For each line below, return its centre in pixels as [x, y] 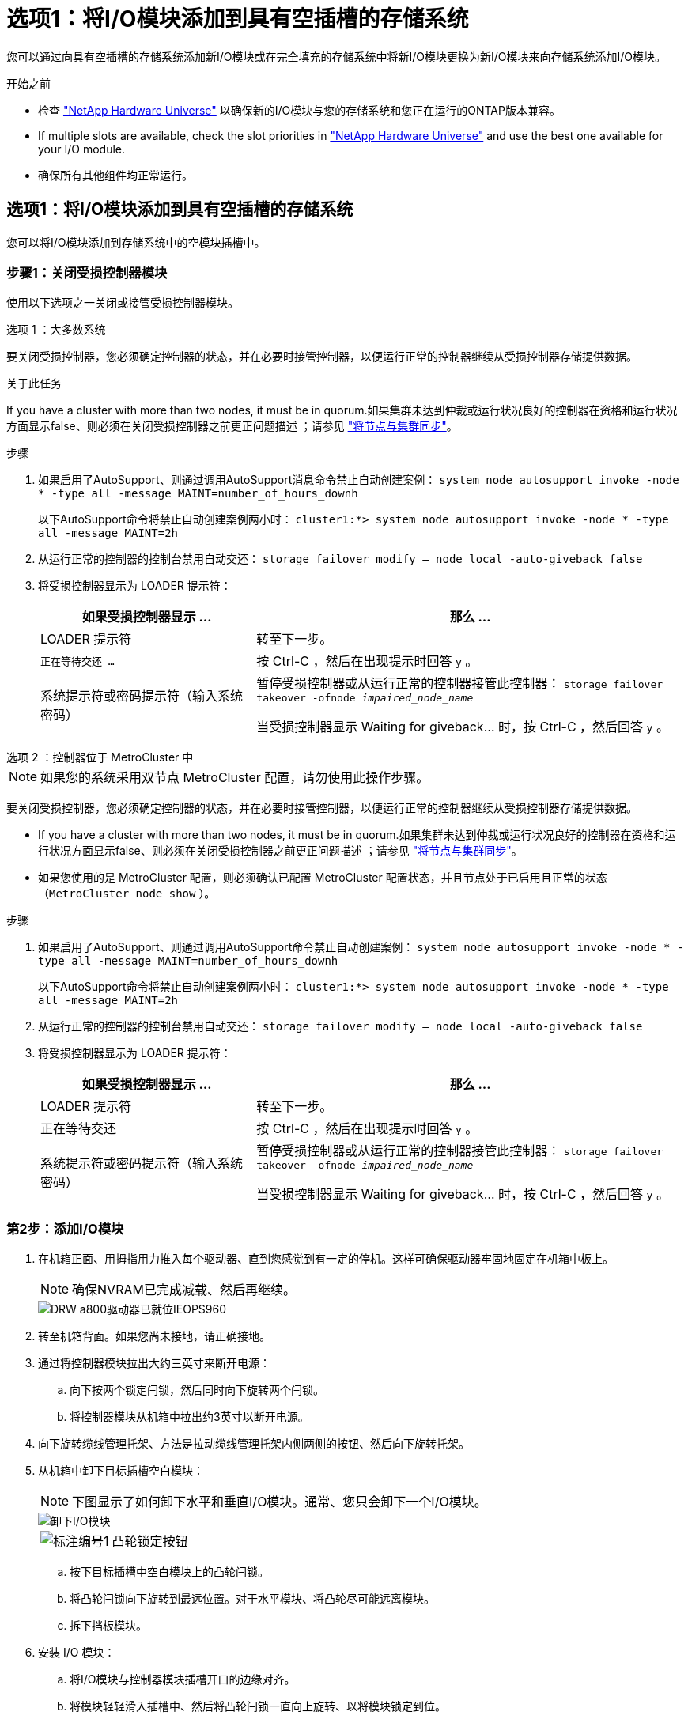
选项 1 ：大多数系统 [56, 330]
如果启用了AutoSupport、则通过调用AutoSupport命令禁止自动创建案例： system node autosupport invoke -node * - [361, 947]
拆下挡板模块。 [108, 1626]
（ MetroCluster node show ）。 [127, 894]
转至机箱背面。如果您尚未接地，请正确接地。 [154, 1336]
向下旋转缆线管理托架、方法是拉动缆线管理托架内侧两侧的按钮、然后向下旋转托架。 [254, 1444]
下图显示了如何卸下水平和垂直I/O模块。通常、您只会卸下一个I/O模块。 [280, 1502]
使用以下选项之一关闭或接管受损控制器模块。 [123, 303]
